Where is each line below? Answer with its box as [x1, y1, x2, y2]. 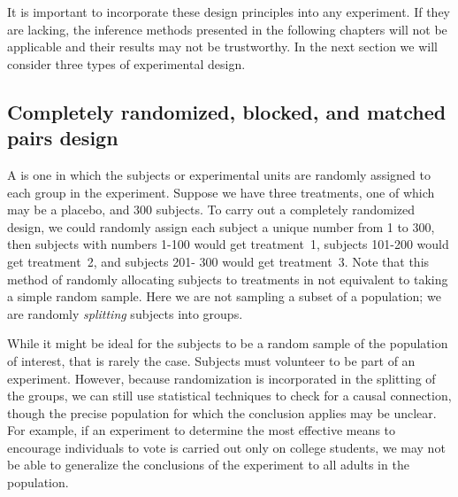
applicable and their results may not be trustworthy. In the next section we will [7, 37, 438, 56]
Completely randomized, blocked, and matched [7, 97, 447, 125]
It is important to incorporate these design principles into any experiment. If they [7, 3, 451, 20]
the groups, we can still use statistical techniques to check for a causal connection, [7, 386, 452, 405]
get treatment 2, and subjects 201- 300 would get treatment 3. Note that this [7, 252, 430, 270]
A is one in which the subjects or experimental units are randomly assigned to [7, 165, 431, 183]
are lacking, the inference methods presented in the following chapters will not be [7, 19, 447, 38]
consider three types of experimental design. [7, 54, 246, 73]
